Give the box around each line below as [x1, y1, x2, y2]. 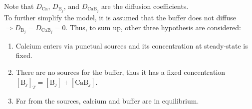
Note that [4, 1, 34, 11]
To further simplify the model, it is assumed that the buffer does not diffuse [4, 12, 236, 23]
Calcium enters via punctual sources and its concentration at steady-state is [15, 40, 248, 51]
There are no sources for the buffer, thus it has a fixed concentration [15, 66, 226, 77]
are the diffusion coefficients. [101, 1, 189, 11]
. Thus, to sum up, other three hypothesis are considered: [65, 22, 241, 32]
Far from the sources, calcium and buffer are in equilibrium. [15, 96, 199, 106]
